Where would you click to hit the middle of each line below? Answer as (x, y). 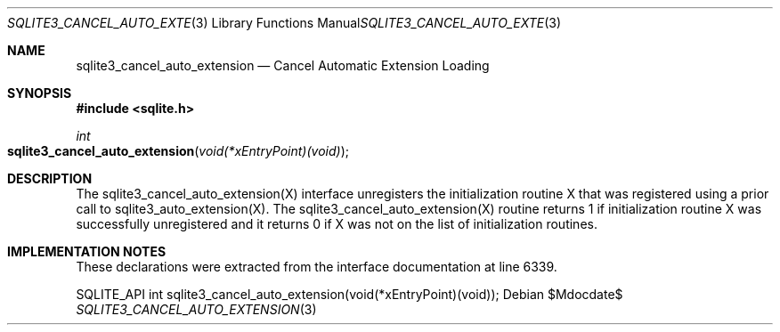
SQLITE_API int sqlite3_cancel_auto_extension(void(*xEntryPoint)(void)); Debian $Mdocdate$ (349, 294)
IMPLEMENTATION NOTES (87, 251)
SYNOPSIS (40, 93)
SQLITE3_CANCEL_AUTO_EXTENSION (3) (196, 309)
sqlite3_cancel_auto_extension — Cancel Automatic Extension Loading (283, 65)
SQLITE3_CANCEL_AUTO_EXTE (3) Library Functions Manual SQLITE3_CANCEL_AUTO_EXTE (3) (284, 23)
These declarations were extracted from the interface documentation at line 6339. (317, 267)
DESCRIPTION (50, 178)
